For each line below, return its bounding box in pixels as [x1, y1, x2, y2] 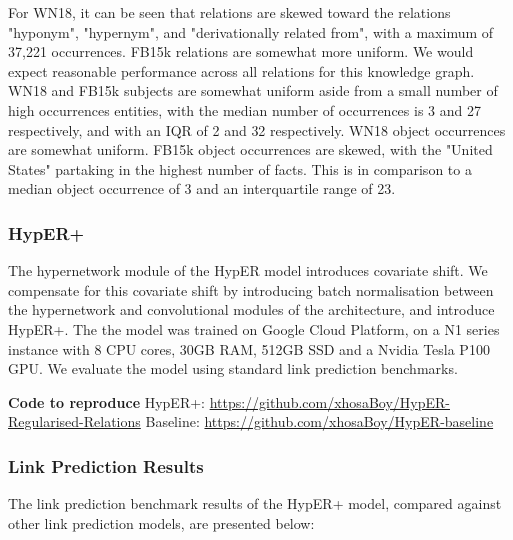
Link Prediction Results [8, 453, 204, 478]
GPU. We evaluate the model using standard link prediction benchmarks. [8, 358, 458, 379]
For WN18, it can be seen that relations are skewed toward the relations [8, 2, 451, 22]
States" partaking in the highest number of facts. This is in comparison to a [8, 158, 472, 179]
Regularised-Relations [8, 411, 141, 432]
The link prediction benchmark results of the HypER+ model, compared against [8, 493, 502, 514]
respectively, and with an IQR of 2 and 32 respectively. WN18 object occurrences [8, 119, 506, 140]
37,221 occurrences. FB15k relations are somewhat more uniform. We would [8, 41, 474, 62]
